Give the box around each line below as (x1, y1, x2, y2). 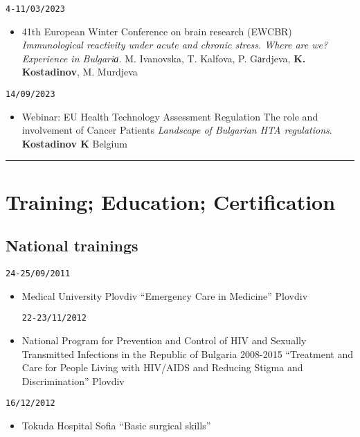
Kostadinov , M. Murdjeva (21, 64, 138, 79)
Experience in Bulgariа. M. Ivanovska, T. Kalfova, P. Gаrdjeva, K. (21, 51, 306, 65)
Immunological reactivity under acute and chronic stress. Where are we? (21, 37, 328, 52)
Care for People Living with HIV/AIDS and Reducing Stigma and (21, 360, 303, 375)
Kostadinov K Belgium (21, 136, 127, 150)
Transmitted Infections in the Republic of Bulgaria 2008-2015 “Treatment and (21, 346, 354, 361)
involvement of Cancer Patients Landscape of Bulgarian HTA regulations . (21, 123, 332, 137)
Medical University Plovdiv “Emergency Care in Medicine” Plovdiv (21, 288, 308, 303)
